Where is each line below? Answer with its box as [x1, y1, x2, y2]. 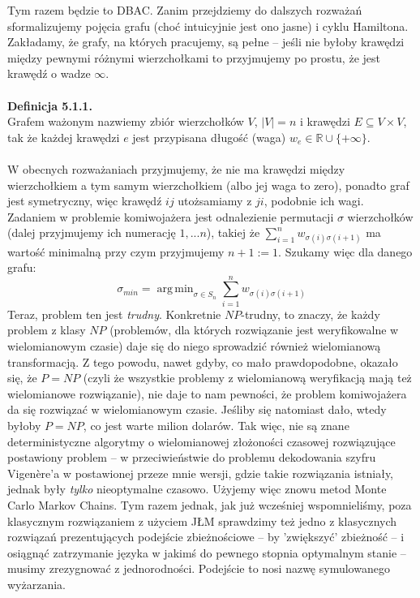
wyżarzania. [7, 575, 66, 592]
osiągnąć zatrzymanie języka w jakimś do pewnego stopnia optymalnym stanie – [7, 544, 406, 561]
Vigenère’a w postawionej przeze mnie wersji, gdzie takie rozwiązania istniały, [7, 464, 393, 481]
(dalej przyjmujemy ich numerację [7, 224, 176, 241]
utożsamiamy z [178, 192, 252, 209]
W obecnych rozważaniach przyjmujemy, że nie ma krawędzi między [7, 160, 345, 177]
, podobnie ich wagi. [264, 192, 364, 209]
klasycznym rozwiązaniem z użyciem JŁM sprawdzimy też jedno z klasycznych [7, 512, 397, 529]
